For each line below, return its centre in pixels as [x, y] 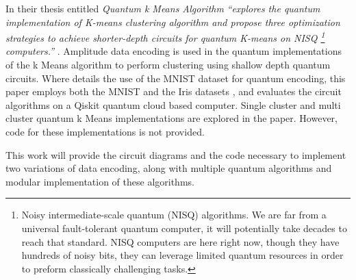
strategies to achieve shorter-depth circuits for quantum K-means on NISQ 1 [165, 37]
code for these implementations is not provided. [105, 131]
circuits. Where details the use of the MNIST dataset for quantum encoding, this [176, 78]
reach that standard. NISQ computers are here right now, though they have [180, 241]
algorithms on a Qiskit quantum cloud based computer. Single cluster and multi [173, 104]
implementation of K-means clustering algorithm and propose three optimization [173, 22]
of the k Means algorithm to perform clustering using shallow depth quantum [168, 65]
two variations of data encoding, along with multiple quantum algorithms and [169, 168]
